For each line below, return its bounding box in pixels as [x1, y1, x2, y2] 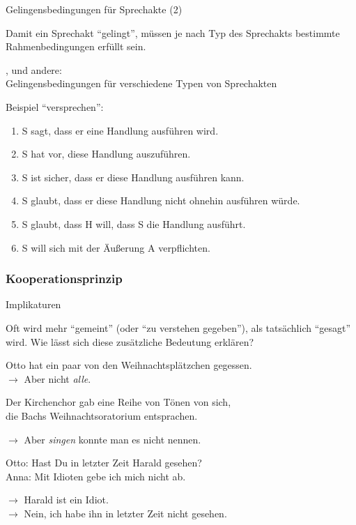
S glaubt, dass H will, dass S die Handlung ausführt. [22, 216, 246, 231]
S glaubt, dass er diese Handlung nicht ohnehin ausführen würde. [22, 193, 300, 208]
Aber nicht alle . [24, 371, 91, 386]
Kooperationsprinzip [6, 270, 123, 287]
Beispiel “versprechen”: [6, 99, 104, 114]
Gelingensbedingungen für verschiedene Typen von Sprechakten [6, 76, 277, 91]
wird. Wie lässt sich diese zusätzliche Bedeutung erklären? [6, 334, 254, 349]
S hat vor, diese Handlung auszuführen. [22, 146, 191, 161]
